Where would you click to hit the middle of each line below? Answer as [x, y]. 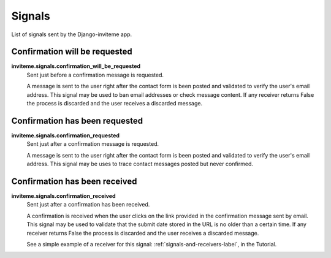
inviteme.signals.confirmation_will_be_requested [76, 66]
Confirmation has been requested [77, 120]
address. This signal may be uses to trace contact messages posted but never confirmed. [140, 164]
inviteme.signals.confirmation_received [63, 196]
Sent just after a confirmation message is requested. [93, 144]
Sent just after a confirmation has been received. [88, 205]
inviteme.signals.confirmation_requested [65, 135]
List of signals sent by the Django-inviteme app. [72, 34]
